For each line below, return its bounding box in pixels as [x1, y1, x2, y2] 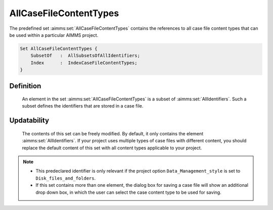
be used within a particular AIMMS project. [9, 32, 99, 38]
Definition [9, 81, 41, 90]
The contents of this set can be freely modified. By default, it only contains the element [22, 130, 204, 136]
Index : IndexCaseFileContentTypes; [30, 60, 138, 66]
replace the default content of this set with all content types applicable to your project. [22, 144, 202, 151]
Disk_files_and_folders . [35, 175, 96, 181]
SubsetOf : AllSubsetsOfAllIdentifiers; [30, 53, 140, 59]
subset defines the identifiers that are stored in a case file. [22, 103, 144, 109]
